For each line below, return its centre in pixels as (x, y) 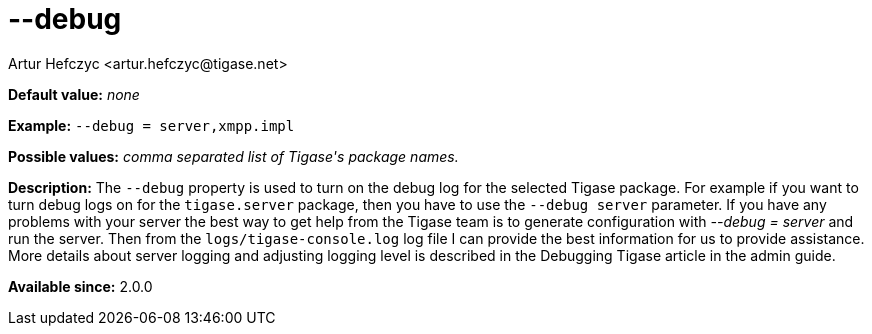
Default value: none (74, 94)
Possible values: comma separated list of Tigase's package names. (233, 156)
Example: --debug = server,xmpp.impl (151, 125)
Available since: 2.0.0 (80, 286)
